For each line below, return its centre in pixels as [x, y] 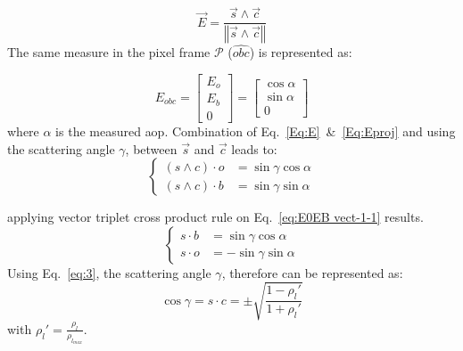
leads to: [254, 148]
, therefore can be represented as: [312, 272]
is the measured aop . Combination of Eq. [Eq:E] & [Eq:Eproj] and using [256, 131]
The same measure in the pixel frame [109, 52]
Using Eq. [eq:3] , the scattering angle [109, 272]
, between [151, 148]
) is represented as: [301, 52]
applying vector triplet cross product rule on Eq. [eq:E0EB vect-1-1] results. [215, 217]
